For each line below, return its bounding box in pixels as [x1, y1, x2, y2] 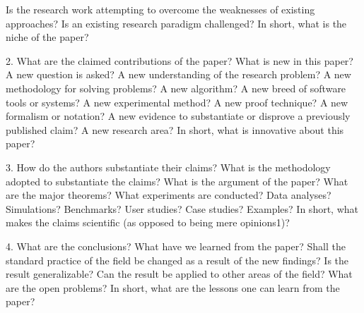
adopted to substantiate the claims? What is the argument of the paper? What [6, 173, 348, 188]
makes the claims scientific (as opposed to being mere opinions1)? [6, 215, 290, 230]
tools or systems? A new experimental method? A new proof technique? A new [6, 94, 348, 109]
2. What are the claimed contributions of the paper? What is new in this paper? [6, 53, 353, 68]
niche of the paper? [6, 30, 89, 44]
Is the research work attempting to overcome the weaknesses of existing [6, 2, 315, 16]
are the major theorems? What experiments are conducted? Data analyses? [6, 188, 331, 202]
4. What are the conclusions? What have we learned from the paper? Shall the [6, 238, 346, 253]
